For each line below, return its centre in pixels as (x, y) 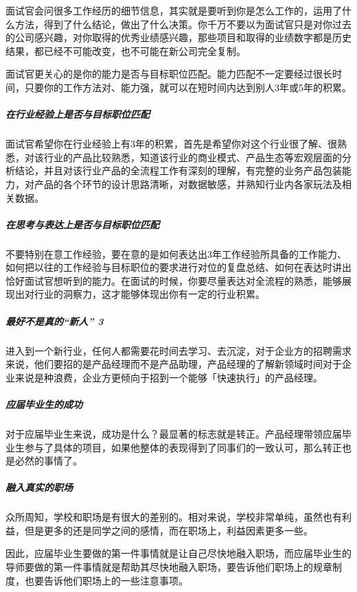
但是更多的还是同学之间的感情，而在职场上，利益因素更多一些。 (169, 530)
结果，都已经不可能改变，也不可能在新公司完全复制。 (126, 50)
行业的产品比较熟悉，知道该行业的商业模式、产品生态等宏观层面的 (193, 157)
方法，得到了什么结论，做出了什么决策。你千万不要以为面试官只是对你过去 (183, 24)
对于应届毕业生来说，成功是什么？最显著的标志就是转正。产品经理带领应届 (174, 433)
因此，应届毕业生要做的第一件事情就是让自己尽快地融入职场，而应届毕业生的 (178, 553)
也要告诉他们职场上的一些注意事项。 (106, 580)
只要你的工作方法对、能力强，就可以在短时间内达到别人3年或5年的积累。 (188, 87)
